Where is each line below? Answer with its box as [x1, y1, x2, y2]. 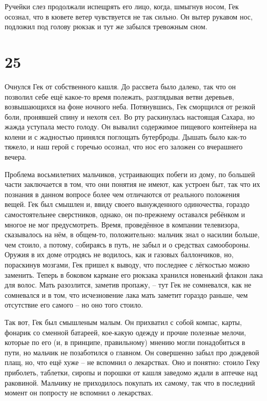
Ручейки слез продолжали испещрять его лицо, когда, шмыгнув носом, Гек [5, 1, 239, 11]
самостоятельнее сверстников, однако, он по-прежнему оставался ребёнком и [5, 209, 245, 220]
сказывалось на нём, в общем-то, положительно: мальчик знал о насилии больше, [5, 229, 260, 240]
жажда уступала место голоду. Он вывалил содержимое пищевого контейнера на [5, 121, 257, 132]
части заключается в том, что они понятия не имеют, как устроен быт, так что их [5, 179, 260, 189]
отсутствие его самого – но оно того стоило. [5, 299, 143, 310]
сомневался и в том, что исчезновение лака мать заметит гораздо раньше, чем [5, 289, 248, 300]
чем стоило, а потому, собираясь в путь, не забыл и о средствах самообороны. [5, 239, 251, 250]
